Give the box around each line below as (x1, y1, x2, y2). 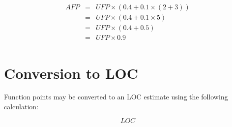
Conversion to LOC (4, 63, 139, 83)
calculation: (4, 101, 39, 111)
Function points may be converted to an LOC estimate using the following (4, 92, 228, 102)
